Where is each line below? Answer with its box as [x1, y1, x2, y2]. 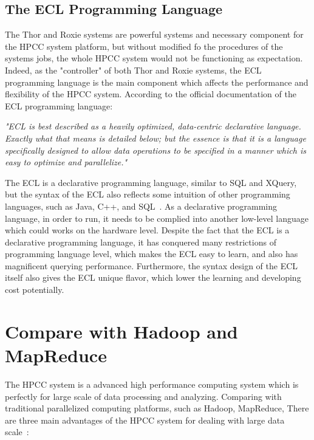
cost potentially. [5, 283, 64, 296]
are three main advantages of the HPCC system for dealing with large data [5, 413, 285, 426]
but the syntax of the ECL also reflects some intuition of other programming [5, 188, 290, 201]
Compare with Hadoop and [5, 318, 238, 343]
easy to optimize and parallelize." [5, 156, 128, 168]
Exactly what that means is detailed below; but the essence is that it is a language [5, 131, 306, 144]
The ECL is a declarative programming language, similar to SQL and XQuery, [5, 176, 297, 188]
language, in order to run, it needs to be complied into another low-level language [5, 211, 309, 224]
